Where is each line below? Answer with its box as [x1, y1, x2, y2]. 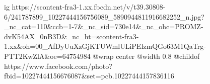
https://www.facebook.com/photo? [4, 60, 112, 71]
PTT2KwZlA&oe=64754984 [4, 50, 91, 61]
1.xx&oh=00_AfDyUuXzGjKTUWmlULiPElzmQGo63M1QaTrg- [4, 41, 206, 51]
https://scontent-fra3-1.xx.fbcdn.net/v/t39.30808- [12, 2, 166, 12]
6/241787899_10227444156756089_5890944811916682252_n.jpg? [4, 11, 204, 22]
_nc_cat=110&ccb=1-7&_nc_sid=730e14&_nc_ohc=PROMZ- [4, 21, 203, 32]
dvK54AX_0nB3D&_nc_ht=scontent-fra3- [4, 31, 139, 41]
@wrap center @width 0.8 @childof [93, 50, 200, 61]
